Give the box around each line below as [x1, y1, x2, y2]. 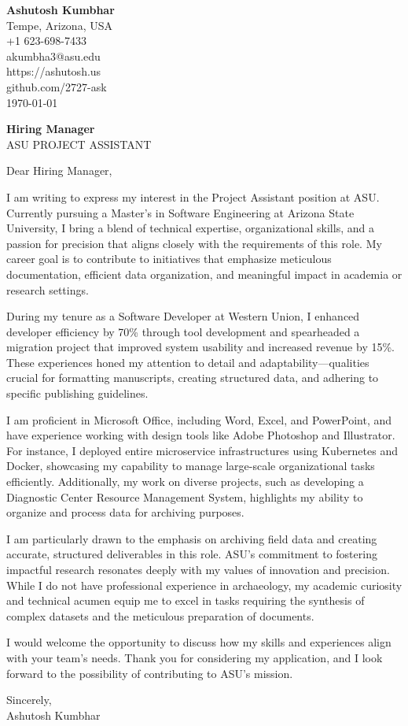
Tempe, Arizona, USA [6, 17, 112, 33]
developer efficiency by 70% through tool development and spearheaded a [6, 323, 360, 339]
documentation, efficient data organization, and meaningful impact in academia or [6, 265, 402, 282]
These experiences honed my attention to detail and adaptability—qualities [6, 354, 369, 370]
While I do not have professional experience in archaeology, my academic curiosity [6, 576, 402, 593]
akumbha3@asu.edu [6, 47, 101, 64]
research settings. [6, 281, 89, 298]
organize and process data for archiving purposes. [6, 504, 244, 520]
